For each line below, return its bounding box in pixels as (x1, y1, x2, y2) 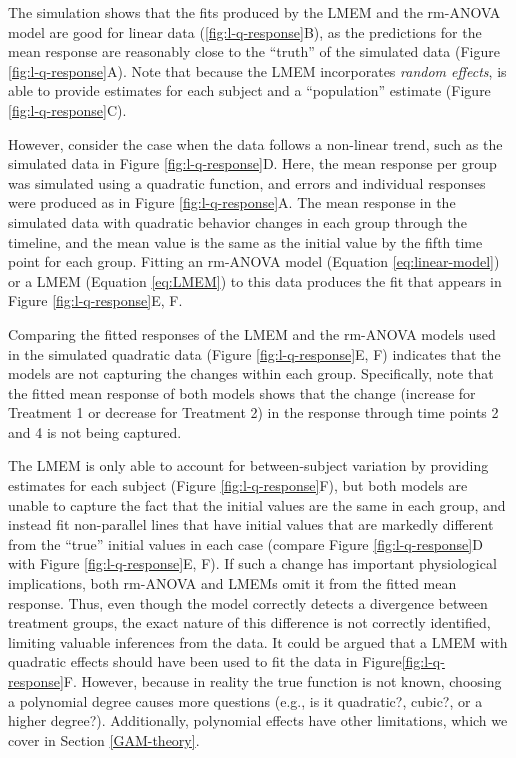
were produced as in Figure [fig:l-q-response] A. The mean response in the (8, 192, 456, 213)
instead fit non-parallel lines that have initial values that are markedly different (8, 514, 494, 535)
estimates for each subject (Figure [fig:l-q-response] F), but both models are (8, 475, 468, 496)
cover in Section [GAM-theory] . (8, 729, 200, 750)
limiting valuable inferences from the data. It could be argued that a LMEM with (8, 631, 508, 652)
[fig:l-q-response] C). (8, 99, 127, 120)
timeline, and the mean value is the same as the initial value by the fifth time (8, 231, 483, 252)
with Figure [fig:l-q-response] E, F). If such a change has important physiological (8, 553, 497, 574)
